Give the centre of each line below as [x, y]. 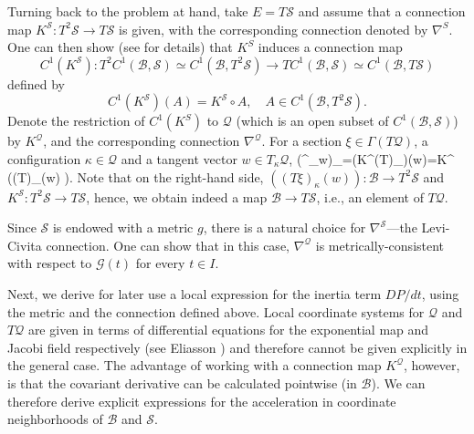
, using [440, 293]
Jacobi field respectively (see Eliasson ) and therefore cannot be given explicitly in [237, 347]
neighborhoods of [55, 419]
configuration [44, 158]
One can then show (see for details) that [120, 47]
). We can [398, 382]
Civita [25, 245]
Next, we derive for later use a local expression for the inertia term [195, 293]
